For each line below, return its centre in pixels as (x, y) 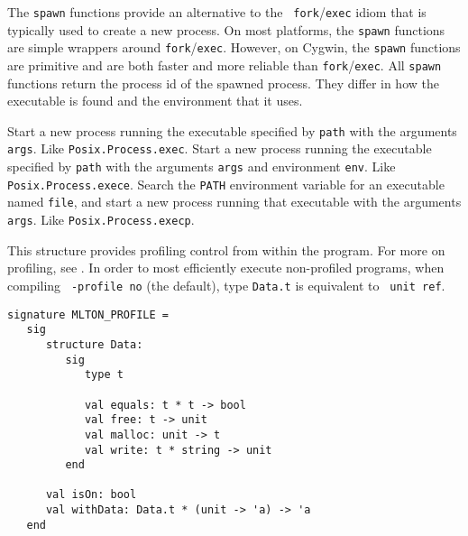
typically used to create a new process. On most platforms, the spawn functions (226, 29)
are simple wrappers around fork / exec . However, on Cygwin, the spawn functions (234, 47)
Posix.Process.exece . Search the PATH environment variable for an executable (226, 184)
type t (104, 375)
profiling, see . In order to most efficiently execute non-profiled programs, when (226, 268)
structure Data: (94, 344)
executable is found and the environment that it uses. (155, 101)
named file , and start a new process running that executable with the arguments (234, 202)
